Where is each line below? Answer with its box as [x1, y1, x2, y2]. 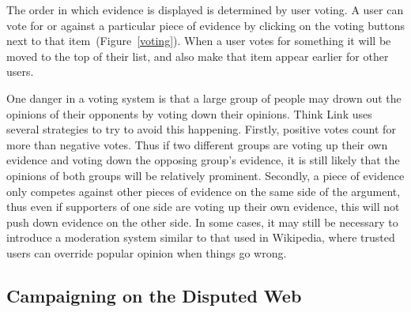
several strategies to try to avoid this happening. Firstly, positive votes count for [6, 121, 396, 137]
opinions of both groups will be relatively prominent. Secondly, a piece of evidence [6, 167, 405, 183]
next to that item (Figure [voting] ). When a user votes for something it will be [6, 32, 391, 49]
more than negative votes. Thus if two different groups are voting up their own [6, 136, 388, 152]
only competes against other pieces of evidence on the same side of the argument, [6, 182, 401, 199]
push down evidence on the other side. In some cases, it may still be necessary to [6, 213, 398, 230]
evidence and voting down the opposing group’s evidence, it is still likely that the [6, 152, 400, 168]
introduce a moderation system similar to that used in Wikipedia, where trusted [6, 229, 395, 246]
